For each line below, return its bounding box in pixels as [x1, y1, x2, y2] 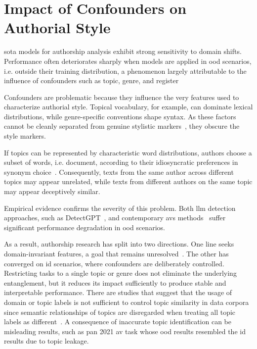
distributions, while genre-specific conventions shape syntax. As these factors [4, 111, 236, 121]
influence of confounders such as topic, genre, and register [4, 75, 179, 86]
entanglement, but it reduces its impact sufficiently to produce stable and [4, 277, 226, 288]
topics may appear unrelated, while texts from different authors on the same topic [4, 176, 253, 187]
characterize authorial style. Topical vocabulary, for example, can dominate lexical [4, 101, 253, 112]
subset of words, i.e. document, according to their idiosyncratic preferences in [4, 157, 238, 167]
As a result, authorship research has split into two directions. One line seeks [4, 239, 234, 249]
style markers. [4, 131, 46, 141]
